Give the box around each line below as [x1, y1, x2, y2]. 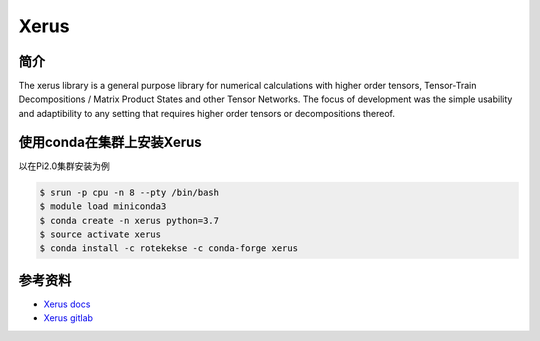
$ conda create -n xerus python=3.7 [39, 215, 220, 226]
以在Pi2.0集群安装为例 [18, 160, 110, 172]
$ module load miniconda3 [39, 201, 167, 212]
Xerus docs [43, 298, 91, 310]
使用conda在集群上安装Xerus [18, 133, 202, 150]
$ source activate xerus [39, 228, 162, 240]
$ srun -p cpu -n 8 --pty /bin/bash [39, 186, 220, 198]
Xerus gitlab [43, 312, 94, 324]
